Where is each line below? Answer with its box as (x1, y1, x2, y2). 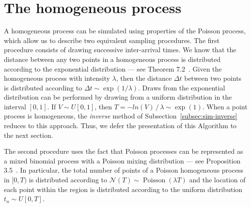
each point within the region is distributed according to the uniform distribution (4, 184, 243, 194)
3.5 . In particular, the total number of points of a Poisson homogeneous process (4, 165, 243, 175)
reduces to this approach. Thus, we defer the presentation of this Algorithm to (4, 120, 237, 131)
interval (4, 101, 26, 111)
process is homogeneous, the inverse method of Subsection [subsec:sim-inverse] (4, 111, 237, 121)
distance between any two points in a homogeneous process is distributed (4, 54, 221, 64)
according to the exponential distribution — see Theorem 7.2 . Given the (4, 63, 222, 74)
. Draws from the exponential (138, 82, 225, 92)
